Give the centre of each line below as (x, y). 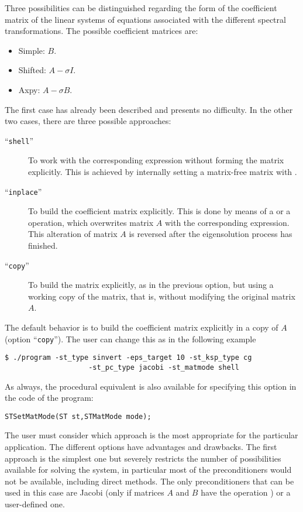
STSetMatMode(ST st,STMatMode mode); (78, 416)
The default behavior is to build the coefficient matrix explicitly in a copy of (142, 327)
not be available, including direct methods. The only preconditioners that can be (149, 481)
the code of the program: (49, 398)
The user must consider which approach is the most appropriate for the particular (151, 435)
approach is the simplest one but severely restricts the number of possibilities (143, 458)
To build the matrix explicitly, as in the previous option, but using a (151, 285)
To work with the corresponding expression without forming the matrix (156, 160)
